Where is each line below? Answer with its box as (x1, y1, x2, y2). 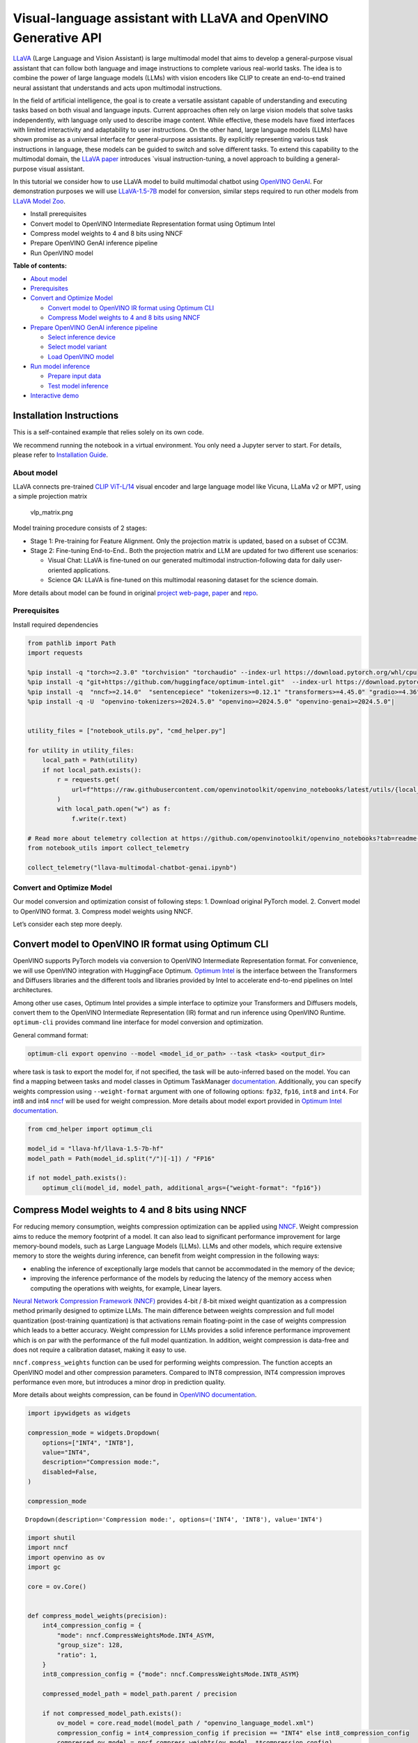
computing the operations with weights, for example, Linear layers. (30, 1284, 222, 1293)
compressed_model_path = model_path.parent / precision (42, 1690, 238, 1698)
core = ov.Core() (27, 1583, 87, 1590)
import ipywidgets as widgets (27, 1409, 131, 1417)
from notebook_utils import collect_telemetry (27, 844, 189, 852)
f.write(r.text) (71, 814, 127, 823)
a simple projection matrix (13, 492, 88, 501)
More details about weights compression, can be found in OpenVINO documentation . (13, 1391, 257, 1399)
